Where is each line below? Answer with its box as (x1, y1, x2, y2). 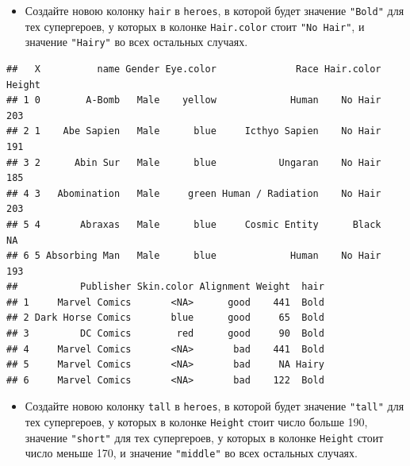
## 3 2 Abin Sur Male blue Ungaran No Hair (6, 156, 381, 168)
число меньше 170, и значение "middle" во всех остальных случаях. (25, 445, 358, 461)
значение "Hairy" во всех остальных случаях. (25, 33, 248, 50)
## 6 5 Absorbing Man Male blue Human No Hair (6, 250, 381, 262)
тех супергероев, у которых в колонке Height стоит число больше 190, (25, 414, 368, 430)
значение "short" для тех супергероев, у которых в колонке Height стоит (25, 429, 384, 445)
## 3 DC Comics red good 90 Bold (6, 328, 324, 340)
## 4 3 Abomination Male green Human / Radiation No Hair (6, 187, 381, 199)
